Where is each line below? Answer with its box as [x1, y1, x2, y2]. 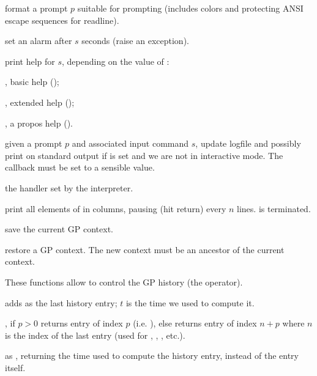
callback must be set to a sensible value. [5, 161, 155, 174]
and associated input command [72, 137, 189, 150]
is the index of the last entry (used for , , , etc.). [5, 328, 185, 341]
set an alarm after [5, 34, 72, 47]
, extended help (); [5, 95, 75, 108]
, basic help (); [5, 75, 59, 88]
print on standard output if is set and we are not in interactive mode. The [5, 149, 283, 161]
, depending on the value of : [62, 54, 170, 67]
